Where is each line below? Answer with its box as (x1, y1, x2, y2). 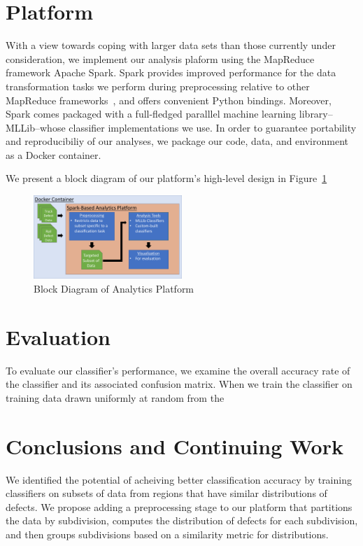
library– (299, 106, 333, 121)
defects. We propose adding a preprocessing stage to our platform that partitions (6, 499, 353, 514)
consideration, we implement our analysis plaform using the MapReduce (6, 51, 315, 66)
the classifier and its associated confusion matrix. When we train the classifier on (6, 377, 353, 391)
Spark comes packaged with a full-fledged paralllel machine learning (6, 106, 297, 121)
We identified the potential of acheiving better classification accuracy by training (6, 472, 352, 486)
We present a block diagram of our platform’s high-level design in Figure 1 (6, 171, 327, 185)
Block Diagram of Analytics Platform (34, 281, 194, 295)
